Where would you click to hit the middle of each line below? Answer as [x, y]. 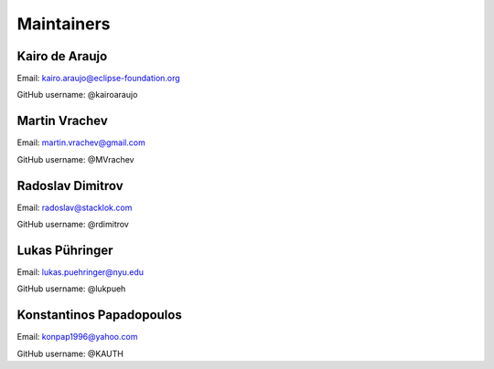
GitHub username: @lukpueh [71, 289]
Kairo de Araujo [62, 56]
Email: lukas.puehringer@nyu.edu [81, 272]
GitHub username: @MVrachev [75, 159]
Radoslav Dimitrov [70, 186]
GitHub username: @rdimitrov [73, 225]
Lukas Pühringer [65, 250]
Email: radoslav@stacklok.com [75, 207]
